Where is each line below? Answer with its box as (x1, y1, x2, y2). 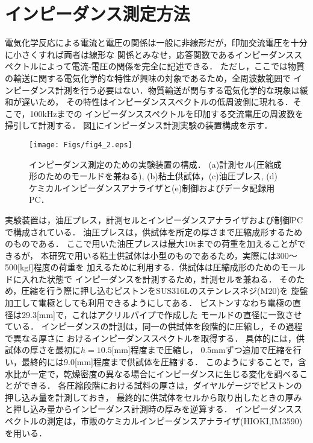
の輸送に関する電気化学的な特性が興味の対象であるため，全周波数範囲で (5, 71, 291, 84)
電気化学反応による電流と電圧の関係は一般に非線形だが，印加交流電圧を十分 (5, 36, 308, 49)
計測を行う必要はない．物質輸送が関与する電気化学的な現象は (55, 83, 300, 96)
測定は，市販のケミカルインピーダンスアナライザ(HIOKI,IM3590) (46, 415, 303, 427)
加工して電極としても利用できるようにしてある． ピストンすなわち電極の (5, 296, 293, 309)
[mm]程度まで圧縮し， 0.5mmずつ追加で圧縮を (111, 343, 293, 356)
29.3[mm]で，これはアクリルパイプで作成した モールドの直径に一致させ (21, 308, 302, 320)
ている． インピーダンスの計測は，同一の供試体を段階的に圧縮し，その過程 (5, 320, 303, 333)
